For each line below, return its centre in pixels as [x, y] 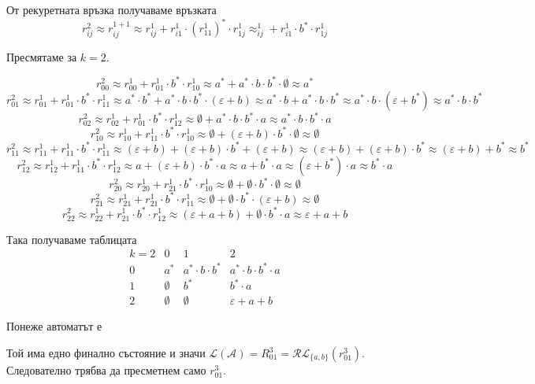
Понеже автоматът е [54, 326]
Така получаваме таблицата [72, 239]
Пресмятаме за [42, 56]
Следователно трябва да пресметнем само [106, 370]
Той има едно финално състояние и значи [106, 353]
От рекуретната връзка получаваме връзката [111, 9]
